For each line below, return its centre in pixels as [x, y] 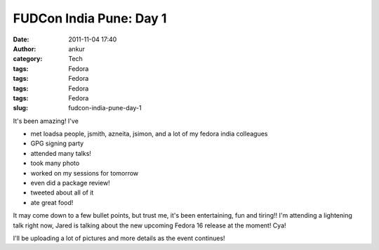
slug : [20, 108]
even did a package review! [70, 183]
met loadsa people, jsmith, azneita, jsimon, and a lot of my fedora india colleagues [149, 134]
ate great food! [52, 202]
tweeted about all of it [62, 192]
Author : [25, 48]
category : [28, 59]
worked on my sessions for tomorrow [85, 173]
